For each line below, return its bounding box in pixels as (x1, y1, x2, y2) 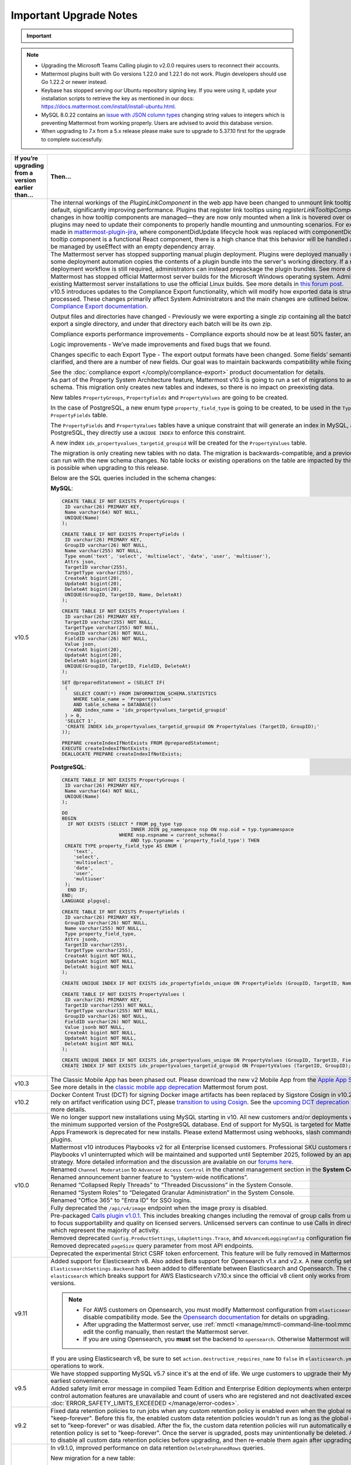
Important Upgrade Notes (11, 9, 138, 22)
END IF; (67, 887, 88, 893)
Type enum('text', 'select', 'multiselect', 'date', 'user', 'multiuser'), (64, 553, 271, 560)
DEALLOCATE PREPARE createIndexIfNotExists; (61, 751, 183, 757)
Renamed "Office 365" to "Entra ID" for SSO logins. (50, 1196, 192, 1204)
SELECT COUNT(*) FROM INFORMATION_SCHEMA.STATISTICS (73, 690, 216, 697)
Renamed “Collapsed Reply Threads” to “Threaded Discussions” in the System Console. (50, 1181, 293, 1189)
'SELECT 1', (64, 718, 97, 724)
